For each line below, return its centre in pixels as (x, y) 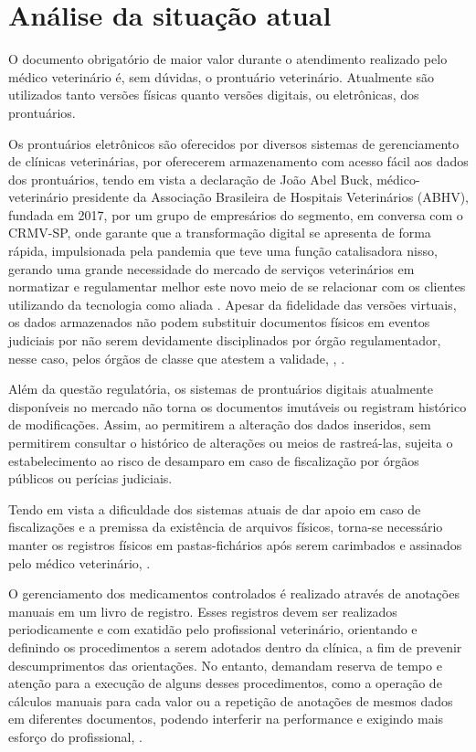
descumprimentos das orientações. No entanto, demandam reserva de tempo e (225, 665)
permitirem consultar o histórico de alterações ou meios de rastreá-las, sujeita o (231, 442)
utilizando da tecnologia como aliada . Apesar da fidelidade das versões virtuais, (233, 304)
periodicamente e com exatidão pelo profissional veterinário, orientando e (213, 629)
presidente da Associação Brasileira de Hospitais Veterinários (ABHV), (271, 197)
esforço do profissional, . (75, 736)
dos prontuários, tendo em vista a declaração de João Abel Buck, (190, 179)
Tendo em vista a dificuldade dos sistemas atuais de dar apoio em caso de (215, 508)
